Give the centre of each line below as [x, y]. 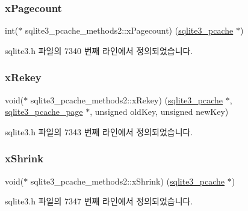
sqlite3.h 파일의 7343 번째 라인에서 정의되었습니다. [99, 131]
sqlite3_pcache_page [44, 112]
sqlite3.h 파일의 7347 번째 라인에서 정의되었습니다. [99, 201]
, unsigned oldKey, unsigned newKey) [159, 112]
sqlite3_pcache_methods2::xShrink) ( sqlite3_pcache [128, 181]
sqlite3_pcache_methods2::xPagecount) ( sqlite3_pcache [129, 30]
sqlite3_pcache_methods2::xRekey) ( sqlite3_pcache [127, 99]
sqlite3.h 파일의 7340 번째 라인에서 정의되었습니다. [99, 50]
